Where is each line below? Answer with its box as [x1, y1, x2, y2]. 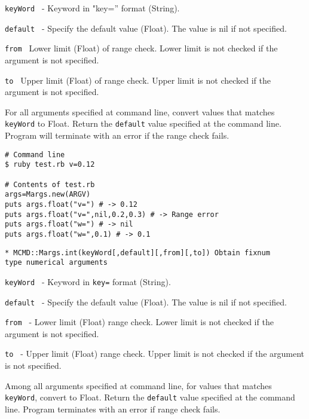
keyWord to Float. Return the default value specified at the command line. [5, 117, 282, 130]
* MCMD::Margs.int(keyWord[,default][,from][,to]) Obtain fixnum [5, 248, 270, 257]
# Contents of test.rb [5, 180, 95, 189]
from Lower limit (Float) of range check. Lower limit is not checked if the [5, 42, 278, 54]
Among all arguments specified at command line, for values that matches [5, 379, 272, 392]
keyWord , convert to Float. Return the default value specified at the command [5, 391, 295, 403]
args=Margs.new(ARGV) [5, 190, 91, 199]
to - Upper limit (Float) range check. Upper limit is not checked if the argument [5, 347, 304, 360]
